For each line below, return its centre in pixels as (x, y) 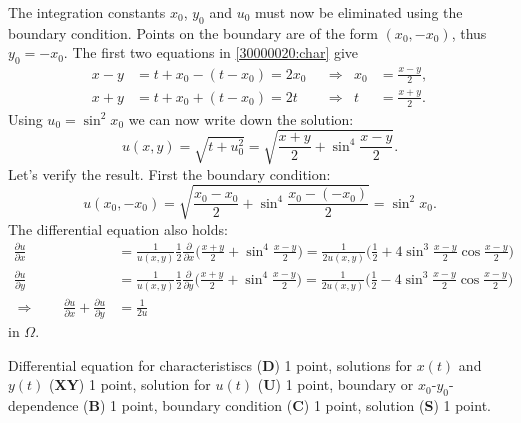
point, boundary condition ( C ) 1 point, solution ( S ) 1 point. (306, 404)
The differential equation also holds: (118, 228)
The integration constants (87, 12)
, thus (469, 32)
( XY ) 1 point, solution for (130, 384)
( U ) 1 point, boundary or (335, 384)
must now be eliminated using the (359, 12)
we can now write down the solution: (241, 118)
